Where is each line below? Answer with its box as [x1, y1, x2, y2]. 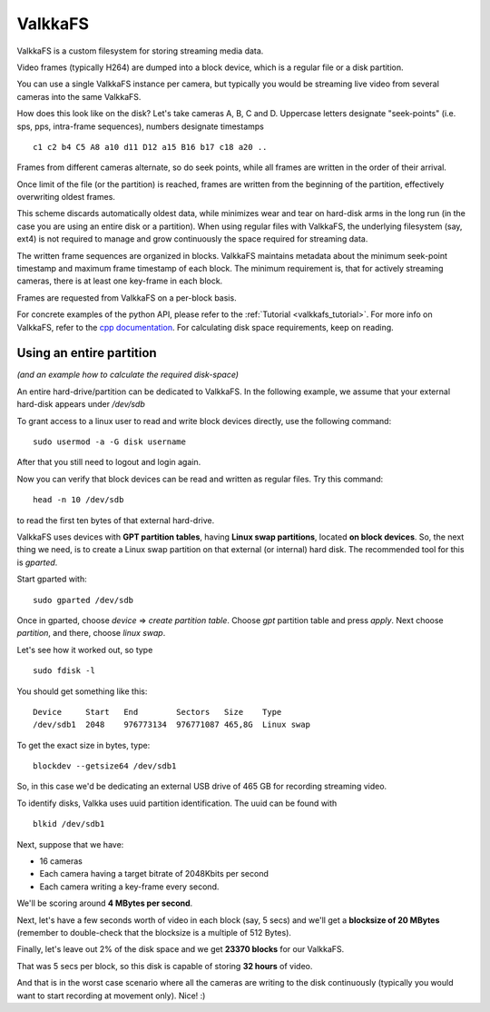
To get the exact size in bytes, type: [16, 739, 151, 750]
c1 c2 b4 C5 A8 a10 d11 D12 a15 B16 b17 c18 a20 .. [33, 142, 268, 152]
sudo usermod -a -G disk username [33, 437, 186, 447]
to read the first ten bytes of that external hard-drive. [16, 514, 215, 526]
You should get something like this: [16, 686, 148, 697]
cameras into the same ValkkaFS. [16, 91, 142, 102]
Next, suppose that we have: [16, 838, 124, 849]
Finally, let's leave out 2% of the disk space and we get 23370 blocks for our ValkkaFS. [16, 944, 345, 955]
